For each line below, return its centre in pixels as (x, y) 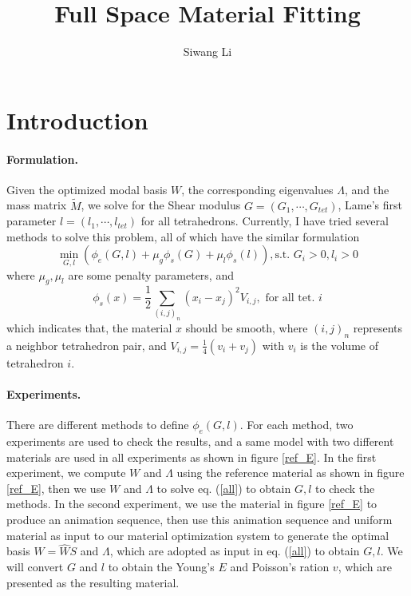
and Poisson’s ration (280, 567)
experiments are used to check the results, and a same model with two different (200, 441)
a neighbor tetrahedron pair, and (87, 345)
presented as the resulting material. (93, 582)
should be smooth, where (247, 328)
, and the (367, 189)
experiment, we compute (66, 473)
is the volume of (339, 345)
